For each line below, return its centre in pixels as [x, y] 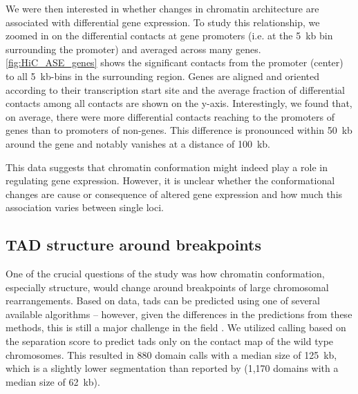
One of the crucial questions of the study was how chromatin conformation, [165, 274]
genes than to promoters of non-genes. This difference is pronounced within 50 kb [179, 130]
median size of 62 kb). [53, 381]
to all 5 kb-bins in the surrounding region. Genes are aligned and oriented [163, 76]
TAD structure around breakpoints [134, 245]
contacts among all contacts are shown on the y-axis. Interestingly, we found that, [179, 103]
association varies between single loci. [85, 207]
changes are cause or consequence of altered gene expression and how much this [174, 194]
